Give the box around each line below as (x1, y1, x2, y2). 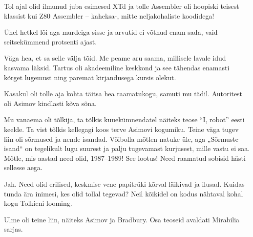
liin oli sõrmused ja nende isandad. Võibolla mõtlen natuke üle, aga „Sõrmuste (4, 133, 238, 144)
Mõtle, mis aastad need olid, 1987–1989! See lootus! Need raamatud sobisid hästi (4, 152, 246, 163)
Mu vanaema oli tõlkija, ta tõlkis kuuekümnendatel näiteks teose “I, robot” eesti (4, 114, 245, 125)
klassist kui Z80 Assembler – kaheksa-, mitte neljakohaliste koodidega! (4, 10, 214, 21)
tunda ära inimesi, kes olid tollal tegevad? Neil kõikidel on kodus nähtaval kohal (4, 188, 243, 198)
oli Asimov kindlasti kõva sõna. (4, 98, 97, 108)
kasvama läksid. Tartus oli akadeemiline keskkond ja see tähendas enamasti (4, 62, 230, 72)
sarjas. (4, 224, 23, 234)
